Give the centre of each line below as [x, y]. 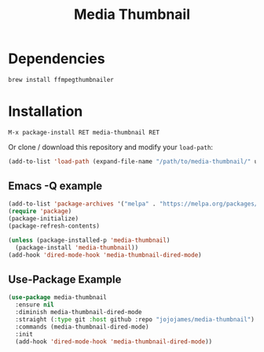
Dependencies [57, 59]
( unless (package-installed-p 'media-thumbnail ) [89, 240]
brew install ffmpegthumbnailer [61, 80]
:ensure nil [35, 305]
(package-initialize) [44, 219]
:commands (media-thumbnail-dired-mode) [82, 327]
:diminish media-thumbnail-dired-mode [79, 313]
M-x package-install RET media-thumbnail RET [84, 132]
